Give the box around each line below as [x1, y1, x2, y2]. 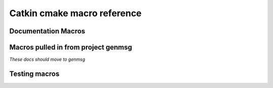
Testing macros [9, 69, 60, 78]
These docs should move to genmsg [9, 56, 85, 63]
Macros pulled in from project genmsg [9, 43, 132, 52]
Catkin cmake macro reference [9, 8, 142, 19]
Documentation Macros [9, 27, 85, 35]
